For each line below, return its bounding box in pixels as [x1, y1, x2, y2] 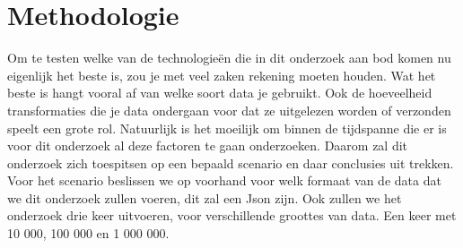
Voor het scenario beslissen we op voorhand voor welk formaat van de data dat [7, 171, 441, 190]
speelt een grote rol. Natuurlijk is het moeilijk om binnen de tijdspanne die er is [7, 118, 447, 137]
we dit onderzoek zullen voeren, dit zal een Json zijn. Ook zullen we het [7, 188, 402, 207]
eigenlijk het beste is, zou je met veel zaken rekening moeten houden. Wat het [7, 65, 436, 84]
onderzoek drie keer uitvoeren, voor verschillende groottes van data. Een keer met [7, 206, 457, 225]
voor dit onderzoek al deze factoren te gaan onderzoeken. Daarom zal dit [7, 136, 408, 155]
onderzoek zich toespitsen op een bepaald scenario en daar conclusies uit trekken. [7, 153, 454, 172]
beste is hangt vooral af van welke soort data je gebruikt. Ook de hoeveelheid [7, 83, 432, 102]
